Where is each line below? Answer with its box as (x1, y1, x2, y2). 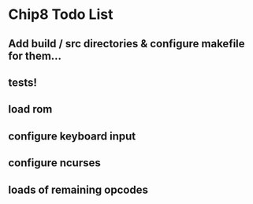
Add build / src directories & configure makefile (8, 37, 246, 50)
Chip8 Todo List (8, 6, 113, 24)
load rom (8, 102, 53, 116)
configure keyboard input (8, 129, 136, 143)
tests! (8, 76, 38, 89)
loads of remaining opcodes (8, 183, 148, 196)
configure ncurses (8, 156, 101, 170)
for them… (8, 49, 61, 62)
